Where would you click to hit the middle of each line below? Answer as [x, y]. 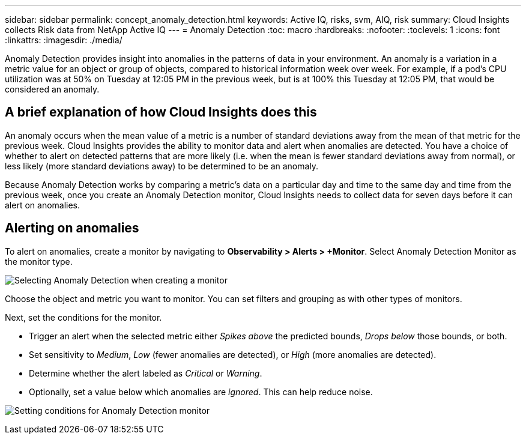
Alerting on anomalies [72, 228]
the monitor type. [39, 261]
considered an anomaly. [52, 89]
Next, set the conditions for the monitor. [83, 317]
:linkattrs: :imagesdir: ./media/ [64, 40]
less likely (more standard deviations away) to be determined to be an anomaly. [162, 166]
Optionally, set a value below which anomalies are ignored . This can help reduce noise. [201, 392]
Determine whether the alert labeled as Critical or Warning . [146, 373]
